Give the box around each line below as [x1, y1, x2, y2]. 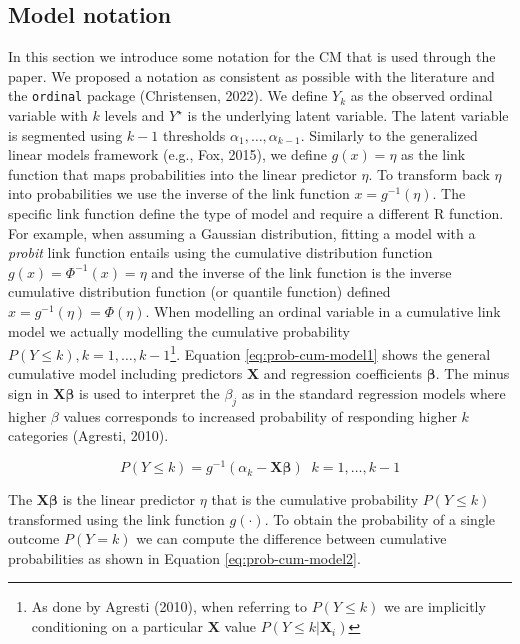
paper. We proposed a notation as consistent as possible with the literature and [8, 65, 495, 86]
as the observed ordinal [350, 85, 493, 106]
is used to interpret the [79, 383, 220, 404]
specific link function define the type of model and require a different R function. [8, 203, 504, 224]
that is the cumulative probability [211, 489, 419, 510]
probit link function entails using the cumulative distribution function [8, 242, 433, 263]
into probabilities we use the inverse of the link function [8, 183, 350, 204]
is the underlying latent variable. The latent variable [187, 105, 509, 126]
